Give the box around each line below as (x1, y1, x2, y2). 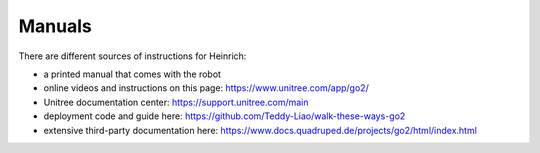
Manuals (18, 15, 92, 37)
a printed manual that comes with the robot (43, 68, 222, 80)
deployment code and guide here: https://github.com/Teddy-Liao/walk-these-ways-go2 (43, 110, 406, 122)
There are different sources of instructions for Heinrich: (18, 50, 247, 62)
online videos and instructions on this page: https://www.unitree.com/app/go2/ (43, 82, 369, 94)
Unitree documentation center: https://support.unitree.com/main (43, 96, 309, 108)
